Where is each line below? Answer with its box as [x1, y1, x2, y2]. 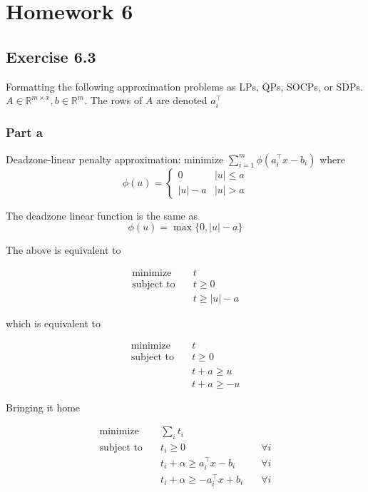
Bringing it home [6, 399, 81, 414]
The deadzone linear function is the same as [6, 207, 198, 222]
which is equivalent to [6, 315, 101, 330]
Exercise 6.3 [6, 45, 96, 67]
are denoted [155, 93, 208, 108]
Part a [6, 123, 43, 141]
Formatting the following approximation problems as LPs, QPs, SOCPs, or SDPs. [6, 78, 363, 93]
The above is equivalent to [6, 242, 121, 257]
